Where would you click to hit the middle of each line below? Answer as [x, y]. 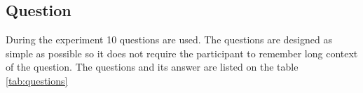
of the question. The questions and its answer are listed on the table [152, 67]
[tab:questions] [37, 80]
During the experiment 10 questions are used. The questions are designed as [169, 40]
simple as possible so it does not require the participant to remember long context [182, 53]
